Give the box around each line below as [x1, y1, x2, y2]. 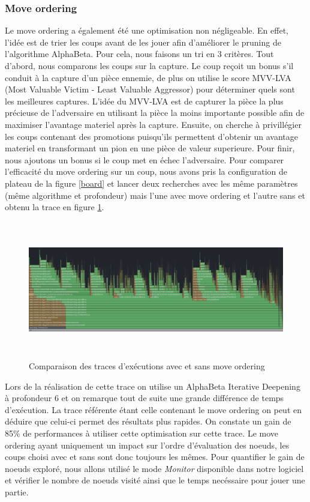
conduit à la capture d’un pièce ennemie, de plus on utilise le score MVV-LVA [5, 71, 291, 83]
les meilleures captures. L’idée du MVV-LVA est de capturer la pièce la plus [5, 94, 284, 107]
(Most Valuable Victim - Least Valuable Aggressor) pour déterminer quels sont [5, 83, 295, 95]
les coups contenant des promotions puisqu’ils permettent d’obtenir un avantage [5, 130, 299, 142]
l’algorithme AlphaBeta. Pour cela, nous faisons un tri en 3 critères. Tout [5, 47, 274, 60]
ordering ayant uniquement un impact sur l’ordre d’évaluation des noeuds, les [5, 438, 290, 451]
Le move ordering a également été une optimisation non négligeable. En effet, [5, 24, 289, 37]
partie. [5, 486, 29, 498]
